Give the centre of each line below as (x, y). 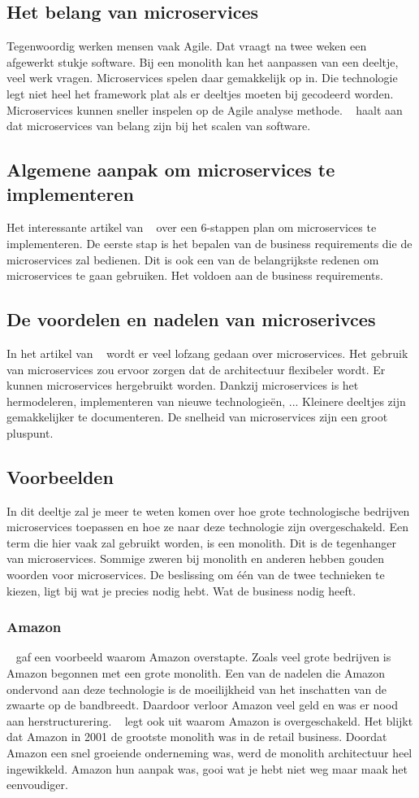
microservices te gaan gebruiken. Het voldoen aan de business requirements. (195, 275)
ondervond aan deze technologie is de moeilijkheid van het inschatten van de (197, 689)
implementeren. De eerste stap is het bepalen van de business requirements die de (209, 243)
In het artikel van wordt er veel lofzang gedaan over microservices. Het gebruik (207, 353)
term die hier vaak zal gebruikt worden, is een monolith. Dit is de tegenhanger (202, 542)
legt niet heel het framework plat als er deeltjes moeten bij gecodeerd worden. (200, 93)
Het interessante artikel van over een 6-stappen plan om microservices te (192, 227)
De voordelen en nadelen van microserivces (191, 319)
